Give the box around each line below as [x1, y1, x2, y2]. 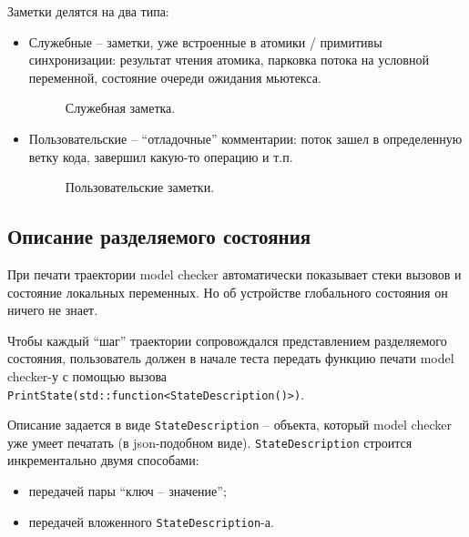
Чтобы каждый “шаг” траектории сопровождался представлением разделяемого [7, 330, 447, 350]
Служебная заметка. [65, 98, 176, 117]
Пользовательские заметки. [65, 177, 215, 197]
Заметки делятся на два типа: [7, 2, 169, 20]
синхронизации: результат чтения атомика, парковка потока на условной [28, 50, 429, 69]
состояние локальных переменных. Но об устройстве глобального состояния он [7, 282, 448, 301]
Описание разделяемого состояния [7, 222, 311, 250]
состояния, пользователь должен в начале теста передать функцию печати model [7, 349, 454, 368]
